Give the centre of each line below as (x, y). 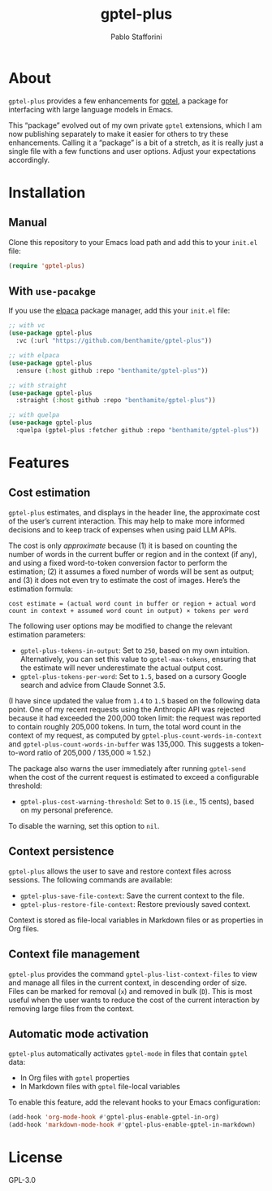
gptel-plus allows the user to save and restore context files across (120, 871)
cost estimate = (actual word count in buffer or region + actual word (132, 603)
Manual (28, 223)
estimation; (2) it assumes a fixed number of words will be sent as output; (131, 571)
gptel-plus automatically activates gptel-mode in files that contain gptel (128, 1053)
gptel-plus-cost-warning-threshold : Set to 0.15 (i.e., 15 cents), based (137, 801)
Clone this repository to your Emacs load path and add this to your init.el (133, 242)
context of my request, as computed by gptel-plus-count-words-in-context (135, 735)
